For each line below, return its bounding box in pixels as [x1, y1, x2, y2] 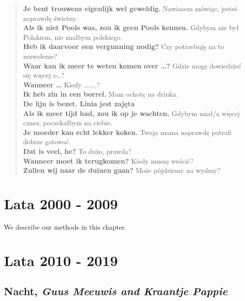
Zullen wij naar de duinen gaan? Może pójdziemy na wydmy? [23, 165, 220, 175]
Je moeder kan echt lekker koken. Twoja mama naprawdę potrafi [23, 127, 231, 137]
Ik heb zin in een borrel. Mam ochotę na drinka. [23, 89, 179, 99]
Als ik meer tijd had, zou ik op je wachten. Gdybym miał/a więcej [23, 108, 240, 118]
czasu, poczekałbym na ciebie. [23, 117, 113, 128]
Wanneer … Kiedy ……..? [23, 79, 100, 89]
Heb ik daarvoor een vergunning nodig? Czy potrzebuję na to [23, 41, 224, 51]
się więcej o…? [23, 70, 65, 80]
